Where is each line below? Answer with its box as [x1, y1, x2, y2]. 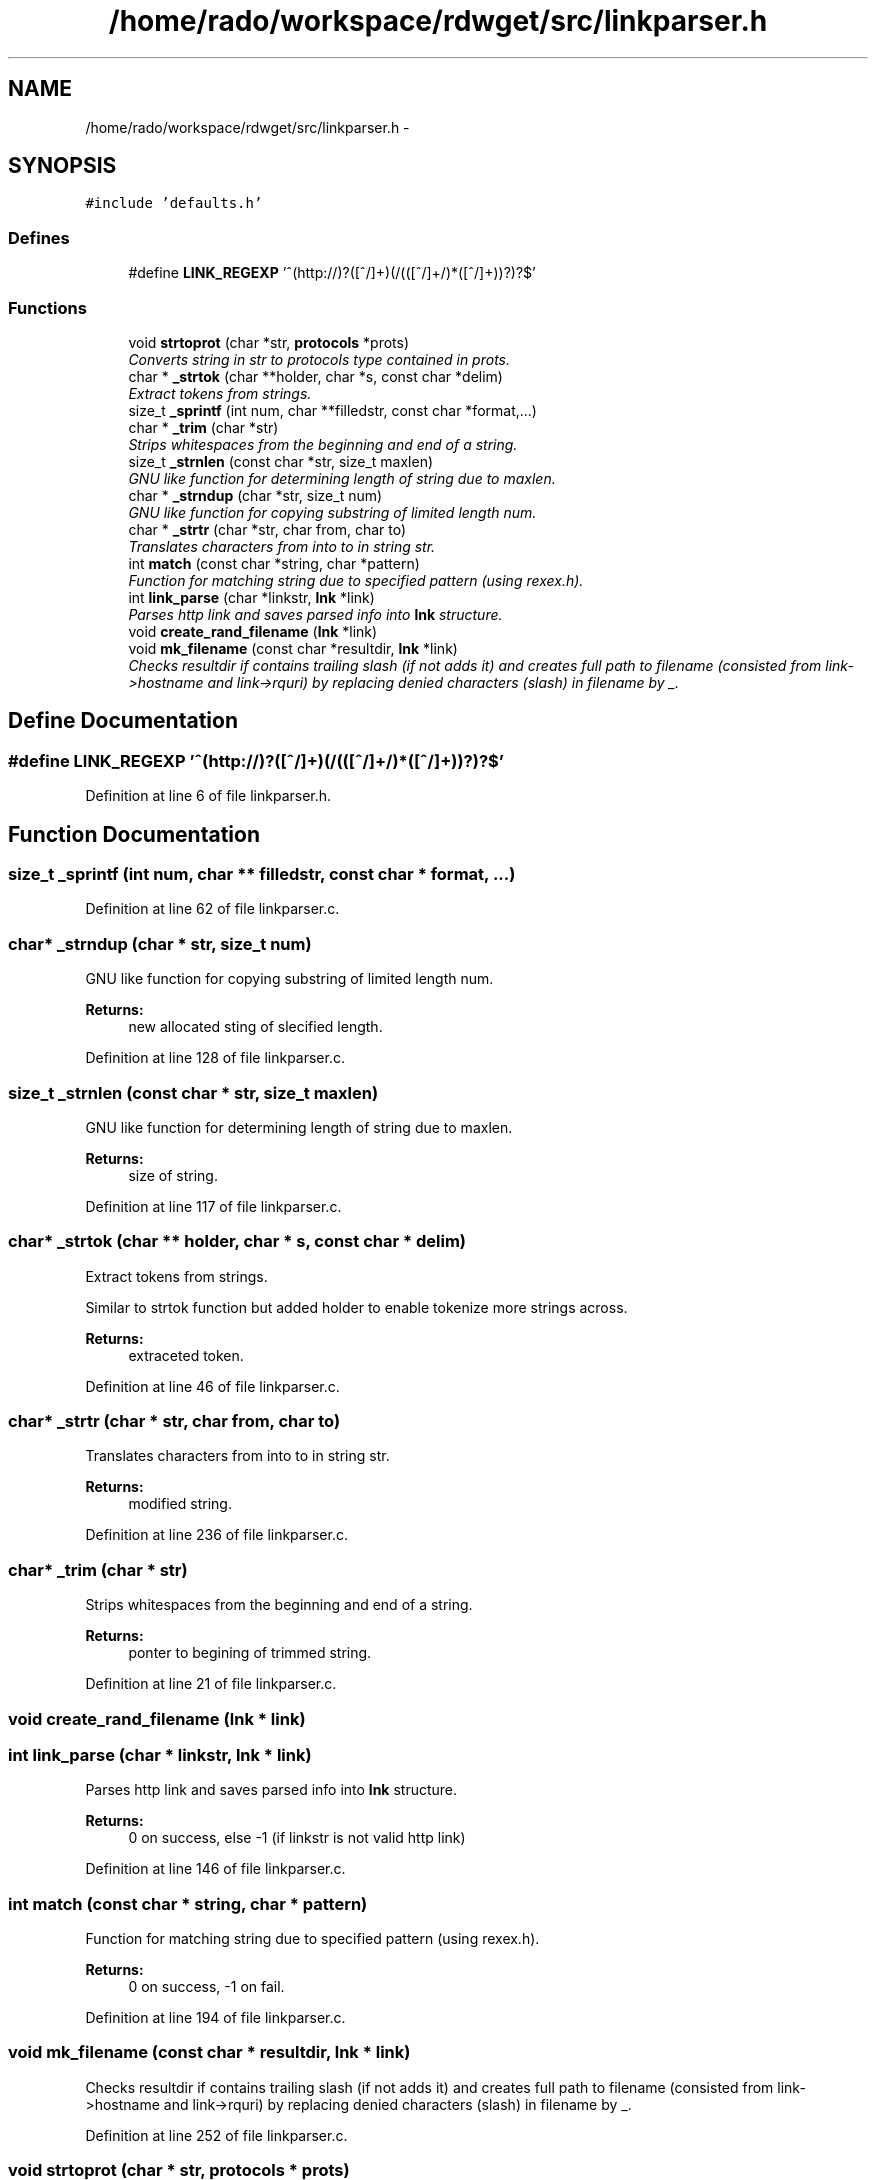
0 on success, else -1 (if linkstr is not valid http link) [128, 1829, 466, 1847]
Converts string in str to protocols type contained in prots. [128, 350, 511, 368]
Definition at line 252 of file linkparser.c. [85, 2126, 348, 2144]
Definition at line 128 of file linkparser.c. [85, 1049, 345, 1067]
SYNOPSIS [8, 153, 117, 179]
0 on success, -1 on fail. [128, 1978, 285, 1995]
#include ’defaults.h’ [85, 195, 263, 212]
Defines [8, 227, 70, 248]
